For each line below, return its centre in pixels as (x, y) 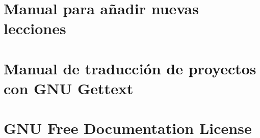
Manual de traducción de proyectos (130, 68)
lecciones (35, 28)
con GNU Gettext (69, 88)
